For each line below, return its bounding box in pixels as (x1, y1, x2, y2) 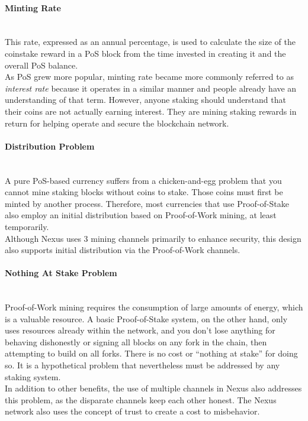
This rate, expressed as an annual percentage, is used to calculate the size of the (5, 35, 296, 48)
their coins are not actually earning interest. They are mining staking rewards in (5, 105, 297, 117)
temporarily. (5, 220, 49, 232)
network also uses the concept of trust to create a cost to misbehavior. (5, 405, 260, 417)
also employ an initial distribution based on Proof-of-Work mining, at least (5, 209, 277, 221)
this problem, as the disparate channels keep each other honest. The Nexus (5, 393, 277, 406)
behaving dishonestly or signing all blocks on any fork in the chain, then (5, 335, 267, 348)
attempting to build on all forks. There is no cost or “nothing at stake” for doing (5, 347, 298, 360)
